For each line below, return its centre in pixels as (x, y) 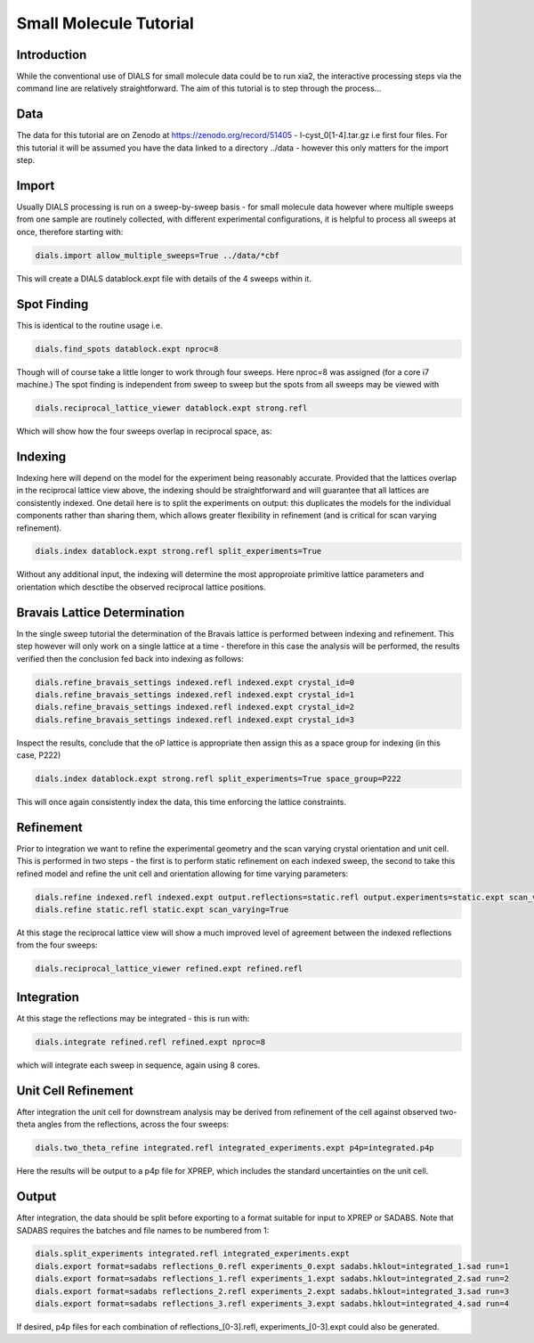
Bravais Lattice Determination (101, 612)
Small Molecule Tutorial (105, 23)
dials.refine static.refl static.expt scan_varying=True (162, 910)
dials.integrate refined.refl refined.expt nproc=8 (150, 1042)
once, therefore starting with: (70, 232)
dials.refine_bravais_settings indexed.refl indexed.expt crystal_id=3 (195, 720)
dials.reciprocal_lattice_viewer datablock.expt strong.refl (171, 408)
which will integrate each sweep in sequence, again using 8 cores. (138, 1065)
